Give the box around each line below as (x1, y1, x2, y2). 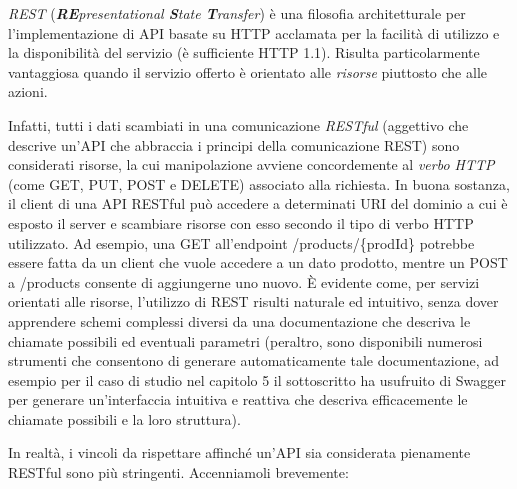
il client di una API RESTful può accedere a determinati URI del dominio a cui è (8, 193, 508, 214)
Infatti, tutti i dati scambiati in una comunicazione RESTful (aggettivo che (8, 114, 469, 135)
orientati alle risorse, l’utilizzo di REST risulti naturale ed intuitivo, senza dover (8, 291, 499, 312)
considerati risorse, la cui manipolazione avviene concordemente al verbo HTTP (8, 154, 495, 175)
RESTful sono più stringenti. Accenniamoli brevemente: (8, 462, 349, 483)
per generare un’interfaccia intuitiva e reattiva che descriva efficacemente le (8, 389, 468, 410)
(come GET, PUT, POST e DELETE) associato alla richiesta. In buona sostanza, (8, 173, 510, 194)
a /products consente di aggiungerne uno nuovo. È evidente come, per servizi (8, 271, 480, 292)
